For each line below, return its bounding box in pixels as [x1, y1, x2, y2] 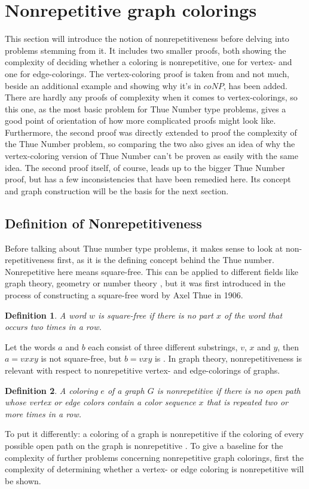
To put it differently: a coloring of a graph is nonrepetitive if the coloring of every [5, 427, 304, 440]
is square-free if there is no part [98, 308, 213, 321]
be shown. [5, 474, 41, 487]
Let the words [5, 340, 56, 353]
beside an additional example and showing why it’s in [5, 79, 201, 91]
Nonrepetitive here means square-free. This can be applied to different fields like [5, 265, 298, 277]
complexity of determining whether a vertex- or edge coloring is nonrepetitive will [5, 463, 304, 475]
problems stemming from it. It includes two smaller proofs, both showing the [5, 44, 286, 56]
